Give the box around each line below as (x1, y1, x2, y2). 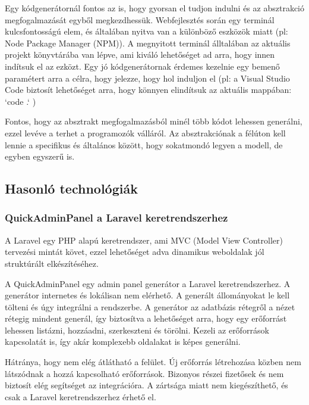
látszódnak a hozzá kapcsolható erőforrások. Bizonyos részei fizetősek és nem (5, 367, 284, 379)
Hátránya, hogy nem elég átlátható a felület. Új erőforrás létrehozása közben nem (5, 356, 301, 368)
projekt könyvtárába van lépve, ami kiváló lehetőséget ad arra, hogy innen (5, 48, 275, 61)
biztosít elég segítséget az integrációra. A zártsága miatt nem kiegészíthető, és (5, 379, 288, 391)
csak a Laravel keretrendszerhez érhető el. (5, 390, 156, 403)
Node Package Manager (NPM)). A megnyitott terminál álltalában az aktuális (5, 36, 291, 49)
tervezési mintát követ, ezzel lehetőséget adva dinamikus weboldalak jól (5, 245, 264, 258)
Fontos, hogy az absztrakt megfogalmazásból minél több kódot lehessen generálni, (5, 115, 302, 127)
